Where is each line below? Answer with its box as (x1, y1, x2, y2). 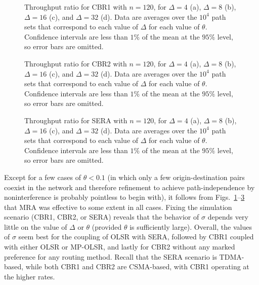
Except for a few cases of (4, 171, 81, 182)
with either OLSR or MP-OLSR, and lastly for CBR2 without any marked (4, 241, 235, 252)
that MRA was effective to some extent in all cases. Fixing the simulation (4, 201, 232, 212)
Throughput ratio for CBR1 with (24, 2, 127, 12)
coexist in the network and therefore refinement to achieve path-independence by (4, 182, 255, 192)
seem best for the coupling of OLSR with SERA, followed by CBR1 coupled (18, 231, 254, 242)
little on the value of (4, 221, 67, 232)
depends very (207, 211, 248, 222)
